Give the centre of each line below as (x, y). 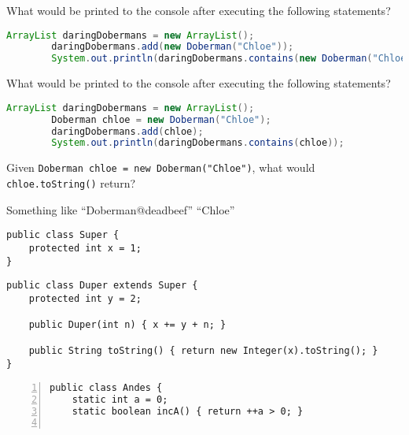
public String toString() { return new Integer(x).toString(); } (203, 351)
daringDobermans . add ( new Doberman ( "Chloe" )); (173, 47)
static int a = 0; (120, 399)
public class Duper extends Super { (102, 286)
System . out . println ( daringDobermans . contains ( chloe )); (198, 143)
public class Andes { (106, 387)
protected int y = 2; (85, 298)
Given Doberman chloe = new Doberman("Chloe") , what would (161, 167)
